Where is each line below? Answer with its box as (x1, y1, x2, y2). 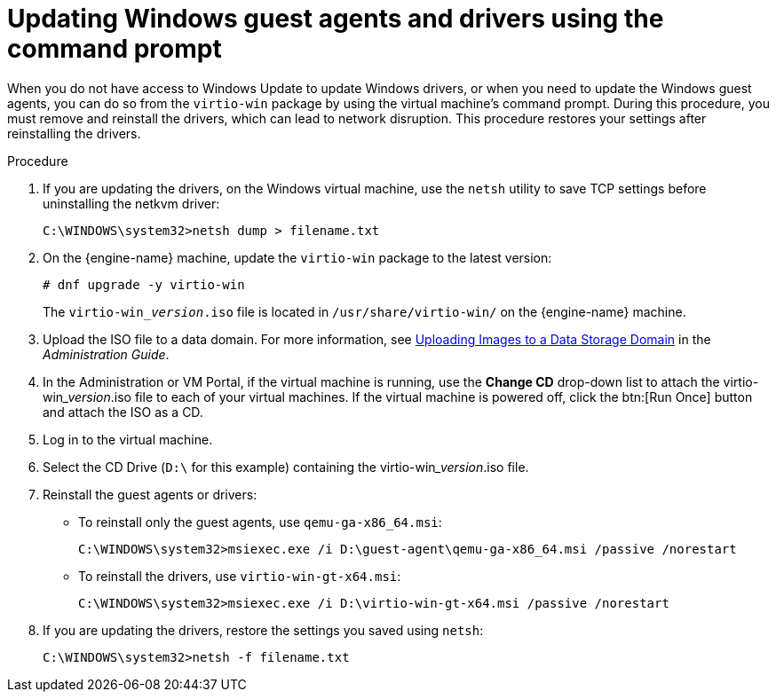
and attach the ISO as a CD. (43, 404, 203, 420)
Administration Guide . (43, 346, 170, 362)
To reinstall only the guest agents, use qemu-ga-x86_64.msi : (78, 514, 442, 530)
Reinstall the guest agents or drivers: (43, 486, 257, 502)
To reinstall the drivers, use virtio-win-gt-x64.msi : (78, 568, 401, 584)
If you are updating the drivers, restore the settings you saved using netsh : (43, 622, 484, 638)
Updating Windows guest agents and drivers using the (7, 4, 664, 34)
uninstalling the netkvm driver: (43, 195, 220, 211)
